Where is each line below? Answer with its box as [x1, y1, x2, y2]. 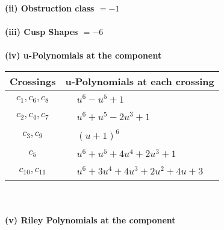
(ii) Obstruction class [5, 2, 95, 14]
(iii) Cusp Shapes [5, 25, 78, 38]
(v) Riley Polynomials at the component [5, 213, 176, 226]
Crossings [10, 74, 56, 88]
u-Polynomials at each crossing [65, 74, 214, 88]
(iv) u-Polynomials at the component [5, 49, 162, 62]
